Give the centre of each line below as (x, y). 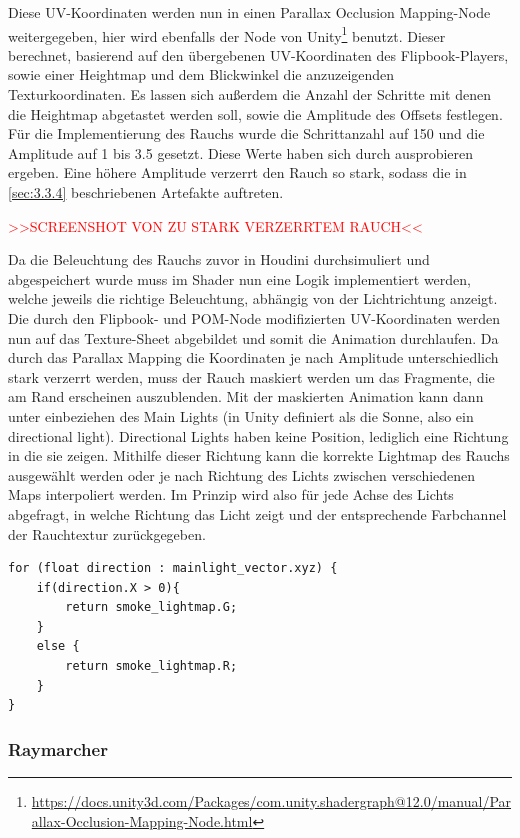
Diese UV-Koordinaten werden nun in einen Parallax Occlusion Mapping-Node (249, 12)
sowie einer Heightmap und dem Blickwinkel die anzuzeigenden (201, 74)
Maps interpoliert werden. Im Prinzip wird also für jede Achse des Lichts (231, 494)
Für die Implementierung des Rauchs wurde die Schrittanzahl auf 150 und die (246, 133)
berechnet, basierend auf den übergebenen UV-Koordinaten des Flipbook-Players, (258, 54)
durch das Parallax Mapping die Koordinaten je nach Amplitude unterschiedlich (253, 357)
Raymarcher (58, 748)
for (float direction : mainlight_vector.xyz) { (173, 568)
